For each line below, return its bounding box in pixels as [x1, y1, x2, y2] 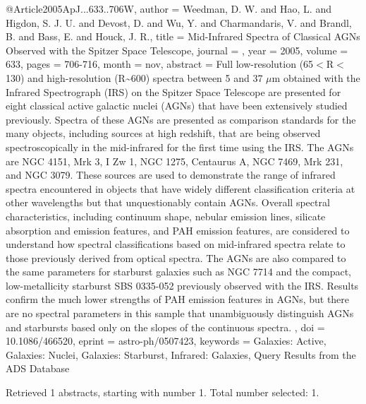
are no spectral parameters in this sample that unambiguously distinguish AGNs [6, 306, 354, 321]
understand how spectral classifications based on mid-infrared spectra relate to [6, 237, 346, 251]
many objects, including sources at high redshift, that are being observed [6, 126, 321, 141]
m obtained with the [272, 70, 360, 85]
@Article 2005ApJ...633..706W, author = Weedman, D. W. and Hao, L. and [6, 1, 331, 16]
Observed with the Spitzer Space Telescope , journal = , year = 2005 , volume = [6, 42, 348, 57]
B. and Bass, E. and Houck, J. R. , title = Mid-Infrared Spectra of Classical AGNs [6, 29, 360, 44]
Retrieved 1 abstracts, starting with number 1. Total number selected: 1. [6, 385, 319, 400]
